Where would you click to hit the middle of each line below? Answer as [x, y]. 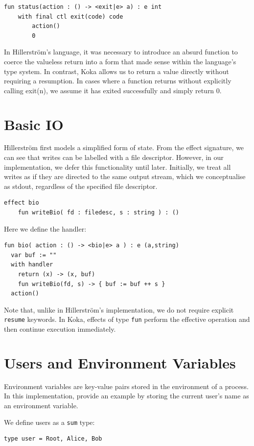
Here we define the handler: [45, 228]
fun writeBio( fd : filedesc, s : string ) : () [98, 213]
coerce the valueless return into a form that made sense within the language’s [120, 61]
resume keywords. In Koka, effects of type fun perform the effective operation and [127, 319]
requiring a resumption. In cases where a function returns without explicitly [118, 81]
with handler [32, 265]
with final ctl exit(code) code [70, 16]
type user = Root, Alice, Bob [53, 439]
